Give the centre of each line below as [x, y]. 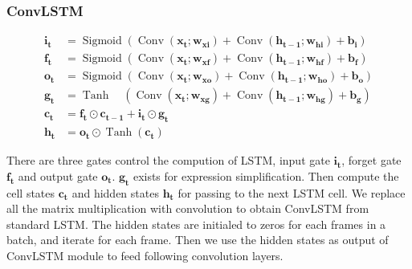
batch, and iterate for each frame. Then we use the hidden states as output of [198, 240]
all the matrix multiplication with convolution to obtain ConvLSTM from [188, 208]
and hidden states [115, 192]
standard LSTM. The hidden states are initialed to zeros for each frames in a [196, 224]
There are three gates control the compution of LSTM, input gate [168, 160]
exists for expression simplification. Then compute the [266, 175]
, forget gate [371, 160]
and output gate [58, 175]
